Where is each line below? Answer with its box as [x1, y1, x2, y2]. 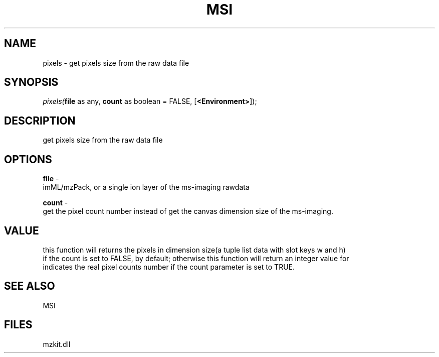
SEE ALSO [4, 280, 55, 293]
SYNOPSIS [4, 76, 59, 89]
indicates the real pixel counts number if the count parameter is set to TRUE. [43, 262, 295, 271]
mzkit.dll [43, 339, 71, 348]
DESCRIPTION [4, 114, 76, 127]
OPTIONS [4, 153, 52, 166]
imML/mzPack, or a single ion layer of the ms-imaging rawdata [43, 183, 250, 192]
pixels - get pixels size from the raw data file [43, 58, 189, 67]
